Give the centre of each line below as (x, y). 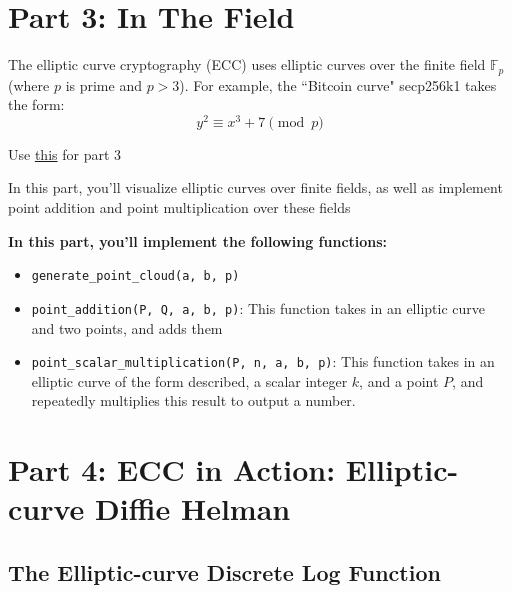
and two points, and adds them (127, 327)
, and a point (399, 380)
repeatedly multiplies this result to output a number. (193, 400)
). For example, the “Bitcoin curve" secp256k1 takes (338, 84)
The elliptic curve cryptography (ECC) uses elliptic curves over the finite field (247, 64)
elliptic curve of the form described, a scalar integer (189, 380)
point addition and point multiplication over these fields (179, 207)
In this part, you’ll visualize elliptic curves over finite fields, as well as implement (255, 187)
